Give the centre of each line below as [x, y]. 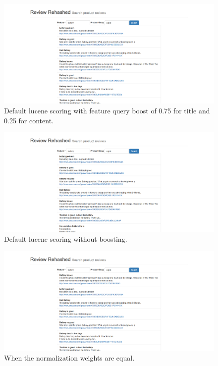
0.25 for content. [29, 120]
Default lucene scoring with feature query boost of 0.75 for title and [107, 111]
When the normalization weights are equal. [69, 357]
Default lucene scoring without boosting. [66, 239]
